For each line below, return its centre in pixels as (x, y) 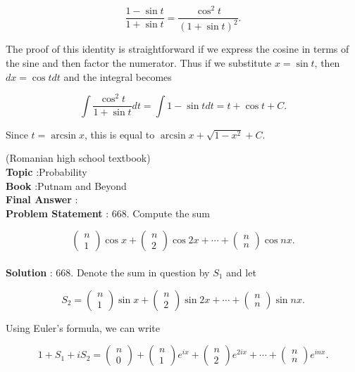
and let (241, 272)
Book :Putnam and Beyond (66, 185)
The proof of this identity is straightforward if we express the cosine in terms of (177, 49)
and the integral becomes (118, 76)
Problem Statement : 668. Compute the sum (108, 213)
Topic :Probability (46, 172)
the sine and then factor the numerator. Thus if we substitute (139, 63)
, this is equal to (119, 134)
